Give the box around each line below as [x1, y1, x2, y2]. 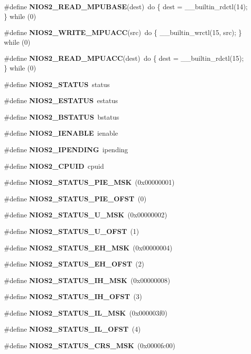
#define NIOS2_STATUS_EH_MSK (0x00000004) [4, 242, 172, 252]
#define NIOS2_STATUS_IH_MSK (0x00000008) [4, 275, 170, 285]
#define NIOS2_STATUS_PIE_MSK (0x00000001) [4, 177, 175, 187]
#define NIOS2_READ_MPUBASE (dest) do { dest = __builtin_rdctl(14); [4, 1, 248, 11]
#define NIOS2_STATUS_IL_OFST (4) [4, 324, 141, 334]
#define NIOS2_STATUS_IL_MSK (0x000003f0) [4, 307, 167, 318]
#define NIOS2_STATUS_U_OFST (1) [4, 226, 139, 236]
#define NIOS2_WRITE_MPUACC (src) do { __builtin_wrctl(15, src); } [4, 27, 242, 37]
